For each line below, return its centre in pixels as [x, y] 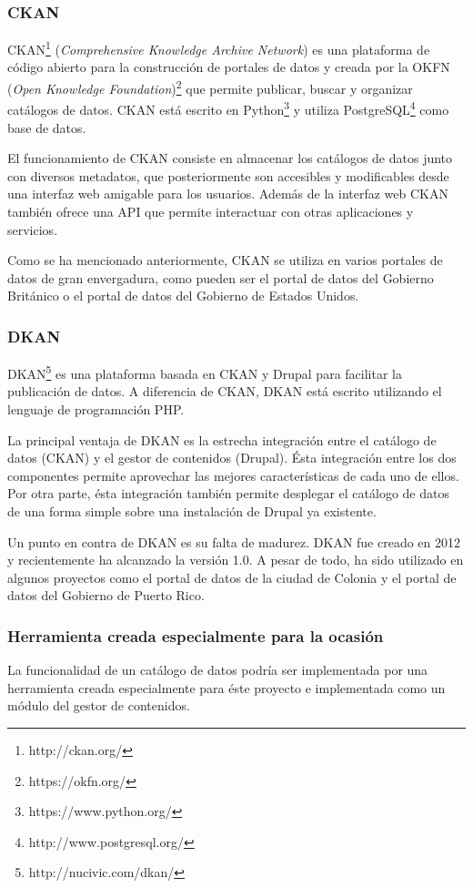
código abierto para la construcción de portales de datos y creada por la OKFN [229, 67]
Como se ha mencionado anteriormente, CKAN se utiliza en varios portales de [225, 260]
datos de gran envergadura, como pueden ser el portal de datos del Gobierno [221, 277]
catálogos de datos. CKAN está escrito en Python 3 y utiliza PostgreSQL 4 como [228, 108]
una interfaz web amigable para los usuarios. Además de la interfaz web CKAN [228, 194]
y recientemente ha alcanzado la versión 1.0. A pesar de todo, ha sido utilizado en [236, 560]
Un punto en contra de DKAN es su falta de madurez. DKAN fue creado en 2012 [234, 541]
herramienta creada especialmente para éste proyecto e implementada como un [226, 687]
